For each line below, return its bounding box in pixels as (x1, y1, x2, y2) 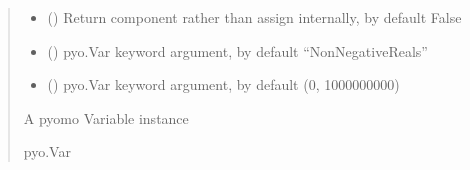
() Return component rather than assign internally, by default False (47, 7, 462, 27)
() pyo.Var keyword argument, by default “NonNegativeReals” (47, 40, 428, 61)
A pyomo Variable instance (23, 107, 189, 128)
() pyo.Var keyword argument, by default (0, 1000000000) (47, 74, 400, 95)
